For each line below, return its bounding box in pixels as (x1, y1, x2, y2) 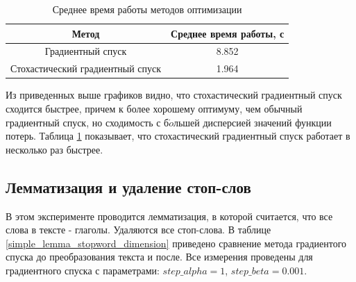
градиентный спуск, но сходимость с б (6, 115, 169, 129)
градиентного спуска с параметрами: (6, 263, 160, 277)
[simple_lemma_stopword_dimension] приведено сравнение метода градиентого (6, 235, 347, 250)
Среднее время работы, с (171, 26, 285, 40)
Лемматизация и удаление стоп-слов (6, 176, 251, 197)
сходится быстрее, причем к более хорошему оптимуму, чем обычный (6, 101, 303, 115)
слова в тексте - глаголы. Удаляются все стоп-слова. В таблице (6, 222, 271, 237)
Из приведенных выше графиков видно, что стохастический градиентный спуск (6, 88, 342, 102)
